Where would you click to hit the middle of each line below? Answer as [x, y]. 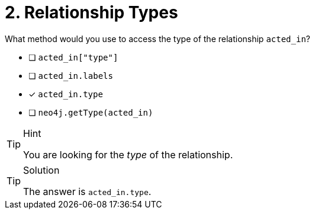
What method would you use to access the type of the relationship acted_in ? [157, 39]
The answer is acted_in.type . [87, 191]
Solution [41, 170]
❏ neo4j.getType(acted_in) [91, 112]
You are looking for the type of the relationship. [128, 154]
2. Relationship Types [91, 12]
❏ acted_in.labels [71, 75]
